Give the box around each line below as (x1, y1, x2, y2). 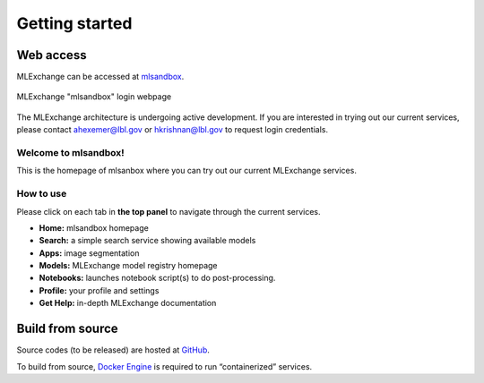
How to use (16, 188, 67, 200)
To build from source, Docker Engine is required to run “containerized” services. (16, 361, 313, 371)
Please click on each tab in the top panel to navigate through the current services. (16, 206, 322, 217)
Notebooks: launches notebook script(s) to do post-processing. (39, 273, 276, 284)
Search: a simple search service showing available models (39, 235, 256, 246)
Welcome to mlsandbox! (16, 147, 125, 158)
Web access (16, 47, 87, 63)
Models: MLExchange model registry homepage (39, 260, 219, 271)
